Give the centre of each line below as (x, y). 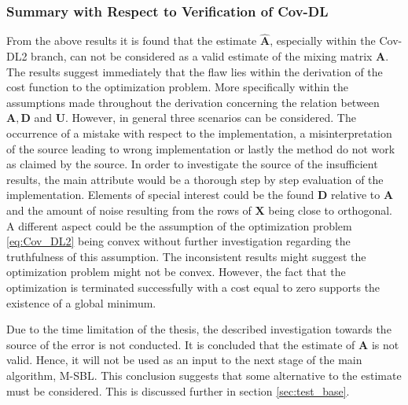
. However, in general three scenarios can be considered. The (211, 118)
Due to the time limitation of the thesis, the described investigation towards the (199, 329)
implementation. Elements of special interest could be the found (160, 195)
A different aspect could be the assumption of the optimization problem (179, 225)
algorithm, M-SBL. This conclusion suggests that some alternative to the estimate (204, 375)
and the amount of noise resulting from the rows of (129, 210)
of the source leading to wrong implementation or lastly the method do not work (201, 148)
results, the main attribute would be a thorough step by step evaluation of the (195, 179)
